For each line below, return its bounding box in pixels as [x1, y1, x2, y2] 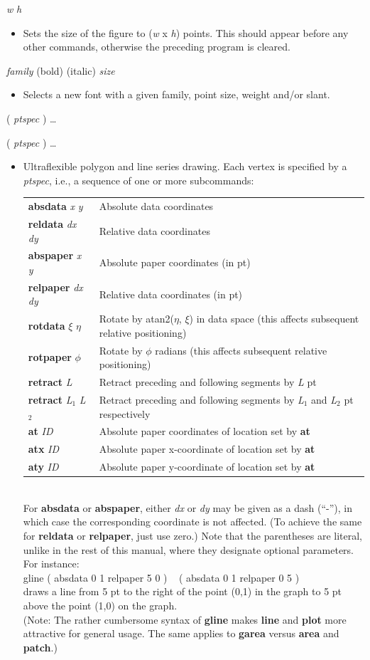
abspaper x [28, 248, 82, 263]
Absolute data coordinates [99, 199, 214, 214]
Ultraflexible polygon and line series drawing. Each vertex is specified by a [23, 159, 347, 174]
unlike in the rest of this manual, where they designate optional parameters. [23, 542, 354, 557]
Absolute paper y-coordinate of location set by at [99, 459, 315, 474]
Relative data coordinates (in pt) [99, 286, 243, 301]
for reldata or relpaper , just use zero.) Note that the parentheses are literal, [23, 528, 362, 543]
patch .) [23, 639, 58, 654]
